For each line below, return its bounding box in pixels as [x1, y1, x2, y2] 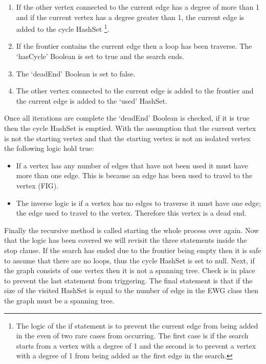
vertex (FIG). [16, 180, 59, 190]
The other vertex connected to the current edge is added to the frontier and [16, 85, 254, 96]
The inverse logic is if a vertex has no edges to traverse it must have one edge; [16, 197, 261, 208]
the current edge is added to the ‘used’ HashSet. [16, 95, 167, 106]
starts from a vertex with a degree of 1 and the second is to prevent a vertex [16, 340, 256, 351]
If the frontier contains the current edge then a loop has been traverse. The [16, 41, 252, 51]
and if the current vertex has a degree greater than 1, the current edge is [16, 11, 245, 22]
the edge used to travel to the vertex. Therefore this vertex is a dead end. [16, 207, 247, 218]
